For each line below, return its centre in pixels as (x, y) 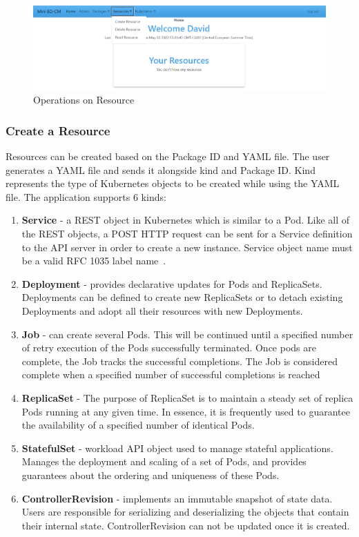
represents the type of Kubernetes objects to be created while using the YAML (173, 183)
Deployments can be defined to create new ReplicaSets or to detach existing (182, 297)
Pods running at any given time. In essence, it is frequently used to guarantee (186, 411)
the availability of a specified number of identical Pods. (138, 425)
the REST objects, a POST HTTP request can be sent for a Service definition (187, 234)
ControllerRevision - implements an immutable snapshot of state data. (177, 498)
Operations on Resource (84, 100)
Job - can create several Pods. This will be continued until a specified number (187, 334)
